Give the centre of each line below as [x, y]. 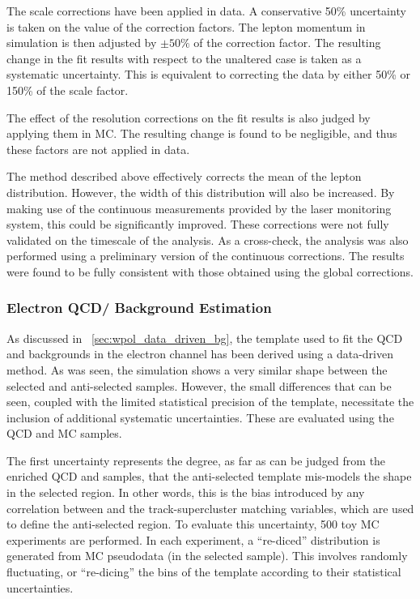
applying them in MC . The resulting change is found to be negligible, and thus [202, 133]
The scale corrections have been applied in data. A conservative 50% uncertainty [206, 11]
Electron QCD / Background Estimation [139, 308]
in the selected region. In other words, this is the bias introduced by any [186, 492]
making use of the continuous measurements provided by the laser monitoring [199, 208]
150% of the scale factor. [68, 90]
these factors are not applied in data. [98, 149]
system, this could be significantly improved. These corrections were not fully [198, 224]
